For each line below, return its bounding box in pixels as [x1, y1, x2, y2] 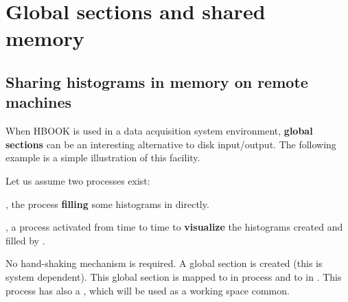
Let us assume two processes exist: [5, 173, 150, 187]
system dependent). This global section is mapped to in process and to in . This [5, 269, 342, 283]
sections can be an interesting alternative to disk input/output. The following [5, 137, 336, 151]
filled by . [5, 233, 45, 247]
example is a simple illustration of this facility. [5, 150, 200, 165]
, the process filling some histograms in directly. [5, 196, 209, 211]
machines [5, 91, 72, 113]
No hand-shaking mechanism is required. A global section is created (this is [5, 256, 323, 270]
